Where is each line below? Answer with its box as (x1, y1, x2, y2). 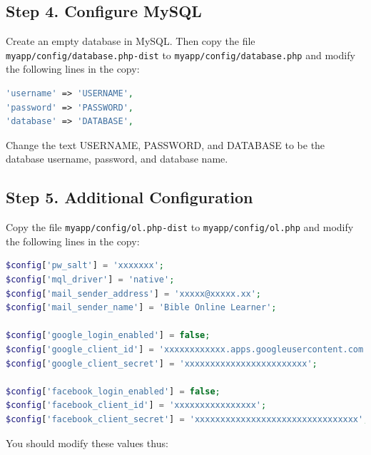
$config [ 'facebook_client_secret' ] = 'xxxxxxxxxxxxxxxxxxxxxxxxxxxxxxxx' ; (6, 414, 369, 424)
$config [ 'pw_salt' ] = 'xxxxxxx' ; (6, 260, 165, 271)
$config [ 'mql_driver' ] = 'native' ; (6, 275, 175, 285)
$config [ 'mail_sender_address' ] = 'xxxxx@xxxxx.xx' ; (6, 288, 262, 299)
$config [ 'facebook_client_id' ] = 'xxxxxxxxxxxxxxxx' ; (6, 400, 267, 411)
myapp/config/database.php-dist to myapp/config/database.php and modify (6, 47, 355, 62)
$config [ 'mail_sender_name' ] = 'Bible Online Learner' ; (6, 302, 277, 313)
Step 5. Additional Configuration (6, 186, 253, 208)
